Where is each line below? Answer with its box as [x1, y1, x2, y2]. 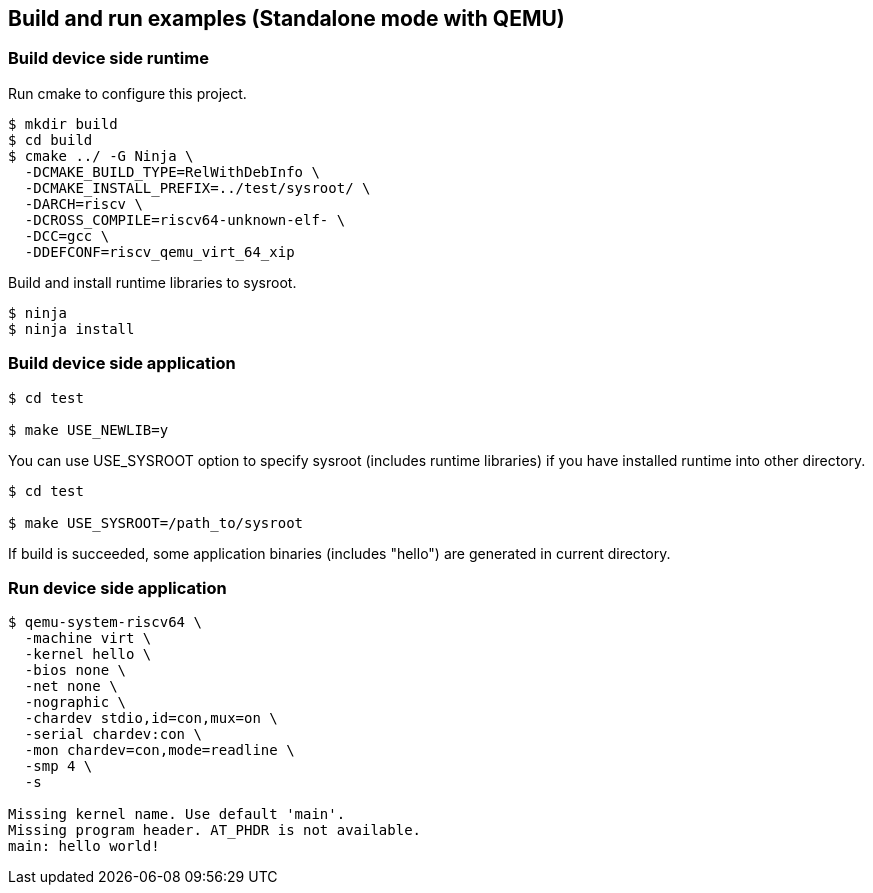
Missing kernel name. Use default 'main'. [8, 806, 346, 823]
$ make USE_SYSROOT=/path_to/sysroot [8, 514, 304, 531]
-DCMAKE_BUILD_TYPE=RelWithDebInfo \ [24, 163, 320, 180]
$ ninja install [8, 320, 135, 337]
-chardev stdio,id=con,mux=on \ [24, 710, 278, 727]
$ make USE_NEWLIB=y [8, 421, 169, 438]
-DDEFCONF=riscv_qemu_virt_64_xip [24, 243, 295, 260]
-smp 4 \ [24, 758, 93, 775]
